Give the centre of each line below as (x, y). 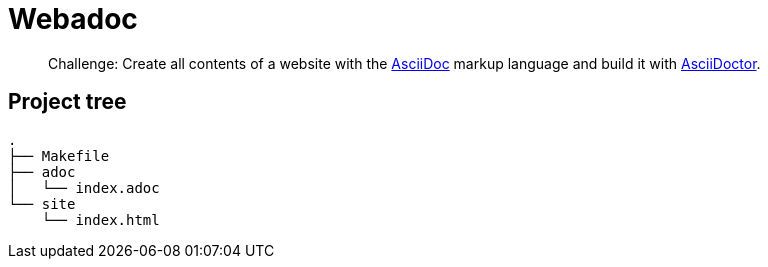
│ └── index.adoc (84, 187)
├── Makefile (59, 155)
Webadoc (73, 19)
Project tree (67, 102)
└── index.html (100, 219)
